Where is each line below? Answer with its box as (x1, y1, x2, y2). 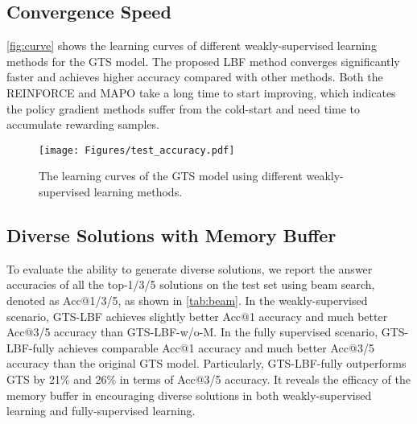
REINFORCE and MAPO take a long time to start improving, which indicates (6, 84, 396, 101)
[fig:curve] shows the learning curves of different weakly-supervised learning (6, 37, 377, 54)
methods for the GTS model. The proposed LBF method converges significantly (6, 52, 400, 69)
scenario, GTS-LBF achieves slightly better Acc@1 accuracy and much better (6, 307, 388, 324)
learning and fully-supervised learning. (6, 402, 196, 419)
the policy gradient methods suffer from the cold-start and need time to (6, 100, 361, 117)
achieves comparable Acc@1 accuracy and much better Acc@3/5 (58, 339, 374, 356)
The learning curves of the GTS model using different (39, 167, 303, 184)
